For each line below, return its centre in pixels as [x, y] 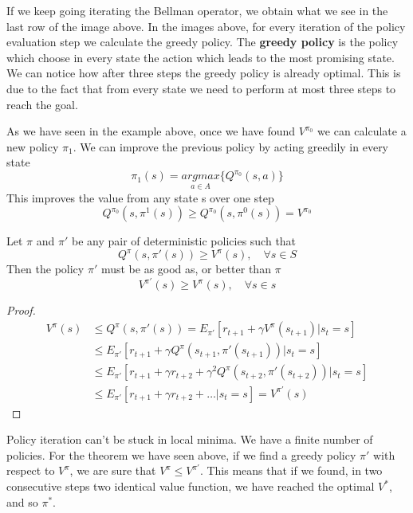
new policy [33, 146]
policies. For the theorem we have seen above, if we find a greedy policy [181, 454]
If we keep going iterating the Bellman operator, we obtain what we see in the [197, 10]
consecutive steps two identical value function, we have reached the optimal [191, 486]
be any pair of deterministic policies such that [184, 241]
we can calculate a [362, 131]
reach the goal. [42, 104]
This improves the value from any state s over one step [140, 197]
